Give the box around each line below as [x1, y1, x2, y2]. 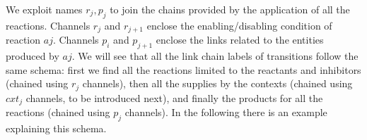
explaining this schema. [6, 120, 107, 135]
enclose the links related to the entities [156, 32, 324, 47]
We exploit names [6, 2, 83, 16]
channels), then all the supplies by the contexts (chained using [82, 76, 353, 91]
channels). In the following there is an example [124, 105, 327, 120]
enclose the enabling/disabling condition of [146, 18, 332, 32]
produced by [6, 49, 59, 63]
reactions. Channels [6, 18, 91, 32]
